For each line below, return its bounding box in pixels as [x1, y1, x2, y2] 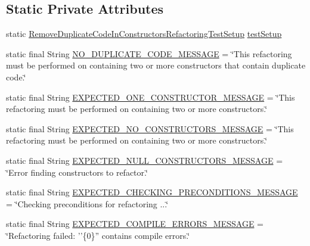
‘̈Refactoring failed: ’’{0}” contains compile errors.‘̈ [6, 229, 190, 241]
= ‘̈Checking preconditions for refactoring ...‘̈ [6, 197, 169, 210]
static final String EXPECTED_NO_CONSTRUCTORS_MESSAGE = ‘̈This [6, 122, 294, 135]
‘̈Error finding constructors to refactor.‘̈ [6, 166, 148, 178]
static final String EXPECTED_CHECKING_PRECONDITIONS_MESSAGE [6, 186, 298, 198]
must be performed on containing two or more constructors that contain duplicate [6, 59, 306, 71]
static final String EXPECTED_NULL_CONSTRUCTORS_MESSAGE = [6, 154, 283, 166]
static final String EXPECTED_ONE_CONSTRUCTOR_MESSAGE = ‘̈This [6, 91, 295, 103]
